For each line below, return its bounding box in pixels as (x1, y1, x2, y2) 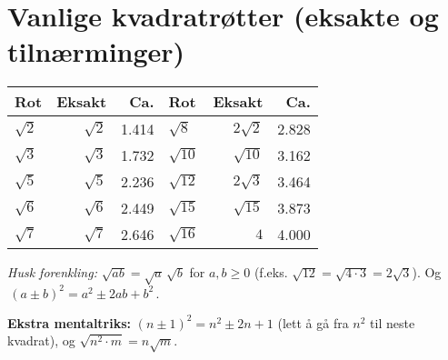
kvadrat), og (7, 331, 75, 350)
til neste (370, 313, 415, 332)
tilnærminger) (7, 33, 185, 70)
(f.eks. (254, 263, 288, 282)
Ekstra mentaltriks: (7, 313, 132, 332)
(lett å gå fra (277, 313, 349, 332)
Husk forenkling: (7, 263, 97, 282)
